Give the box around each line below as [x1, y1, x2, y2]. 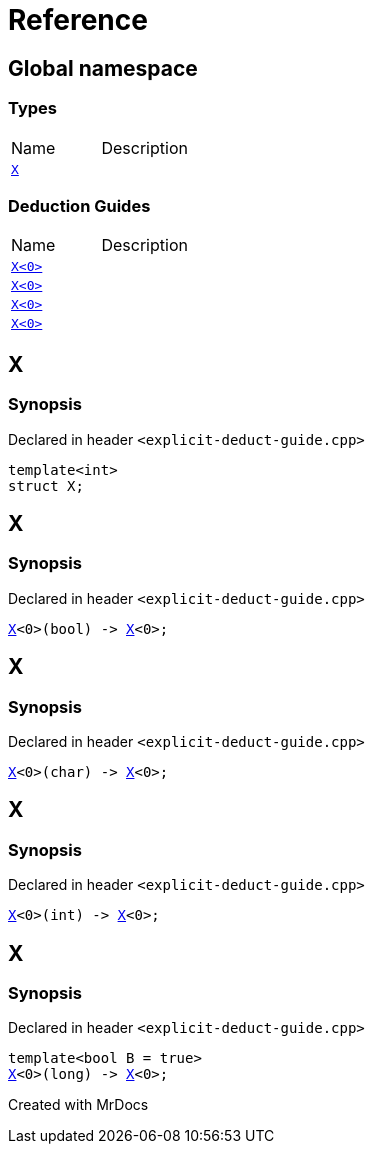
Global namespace [8, 55, 198, 81]
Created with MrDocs [8, 1096, 149, 1114]
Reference [8, 3, 148, 37]
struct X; [8, 477, 84, 494]
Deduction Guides [8, 195, 151, 216]
